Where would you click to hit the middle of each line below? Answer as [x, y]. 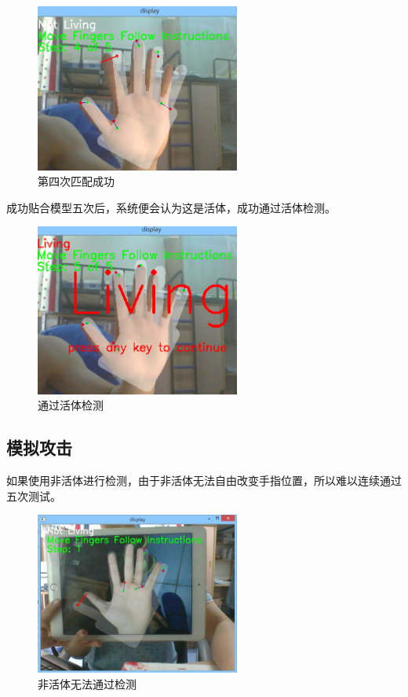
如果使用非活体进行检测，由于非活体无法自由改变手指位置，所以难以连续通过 [204, 481]
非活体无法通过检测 [87, 683]
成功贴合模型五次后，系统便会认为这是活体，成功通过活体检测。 [171, 207]
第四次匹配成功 [76, 181]
